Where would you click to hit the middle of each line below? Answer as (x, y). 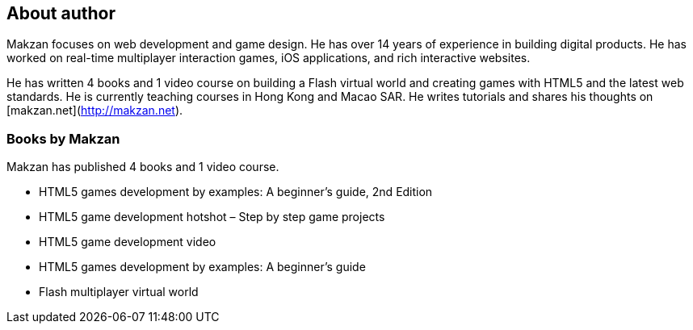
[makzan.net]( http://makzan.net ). (95, 111)
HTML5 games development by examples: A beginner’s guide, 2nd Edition (236, 192)
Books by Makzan (63, 138)
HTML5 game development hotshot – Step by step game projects (212, 217)
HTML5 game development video (128, 242)
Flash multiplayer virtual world (119, 292)
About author (61, 13)
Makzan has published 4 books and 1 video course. (143, 167)
